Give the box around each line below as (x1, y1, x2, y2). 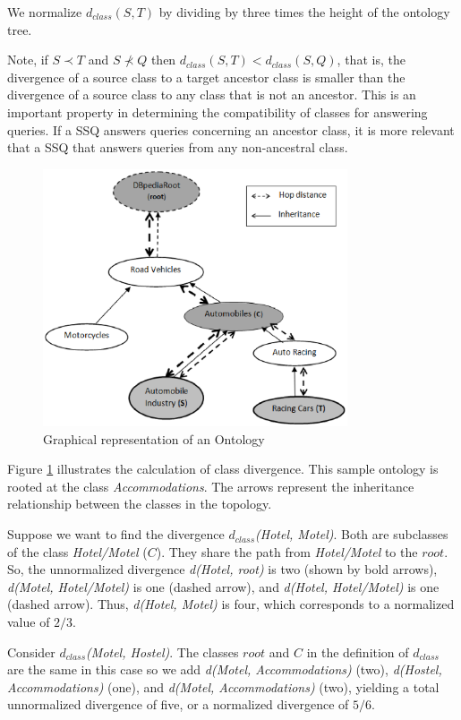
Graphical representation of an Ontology (43, 429, 265, 448)
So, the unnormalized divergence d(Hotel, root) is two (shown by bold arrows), (7, 560, 438, 579)
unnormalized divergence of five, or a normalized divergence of (7, 695, 349, 714)
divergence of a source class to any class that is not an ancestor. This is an (7, 85, 416, 104)
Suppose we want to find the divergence (7, 525, 225, 544)
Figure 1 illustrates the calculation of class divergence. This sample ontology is (7, 459, 439, 478)
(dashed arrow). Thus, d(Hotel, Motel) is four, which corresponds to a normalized (7, 595, 455, 613)
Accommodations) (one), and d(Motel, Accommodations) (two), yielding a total (7, 677, 440, 696)
